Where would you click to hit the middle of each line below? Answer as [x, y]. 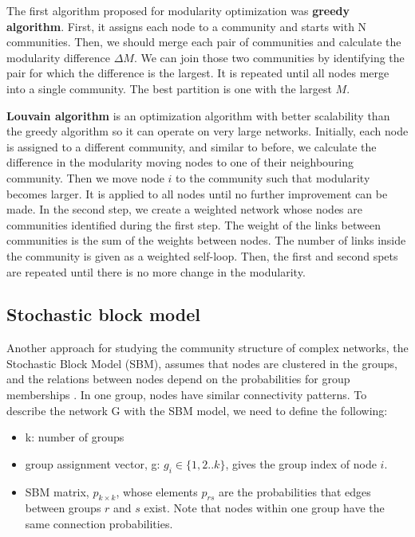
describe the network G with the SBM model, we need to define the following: [197, 410]
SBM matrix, [57, 491]
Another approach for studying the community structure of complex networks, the [207, 348]
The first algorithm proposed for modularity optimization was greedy [178, 10]
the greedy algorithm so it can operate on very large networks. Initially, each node [207, 131]
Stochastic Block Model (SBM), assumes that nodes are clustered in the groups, [202, 363]
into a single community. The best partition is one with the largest [169, 88]
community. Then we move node [85, 177]
